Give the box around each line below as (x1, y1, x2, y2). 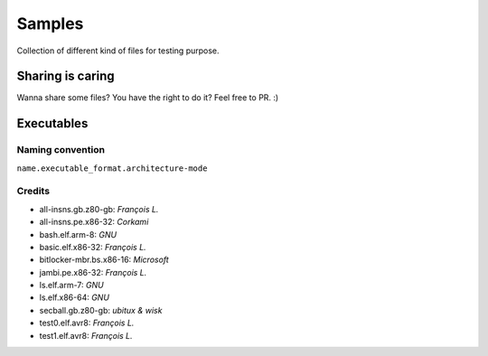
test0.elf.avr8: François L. (39, 317, 135, 329)
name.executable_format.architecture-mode (16, 163, 208, 173)
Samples (16, 14, 84, 33)
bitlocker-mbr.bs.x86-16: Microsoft (39, 254, 169, 266)
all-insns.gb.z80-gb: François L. (39, 203, 159, 214)
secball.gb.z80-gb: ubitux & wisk (39, 304, 163, 315)
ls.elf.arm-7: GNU (39, 280, 104, 291)
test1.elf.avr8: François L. (39, 330, 133, 341)
